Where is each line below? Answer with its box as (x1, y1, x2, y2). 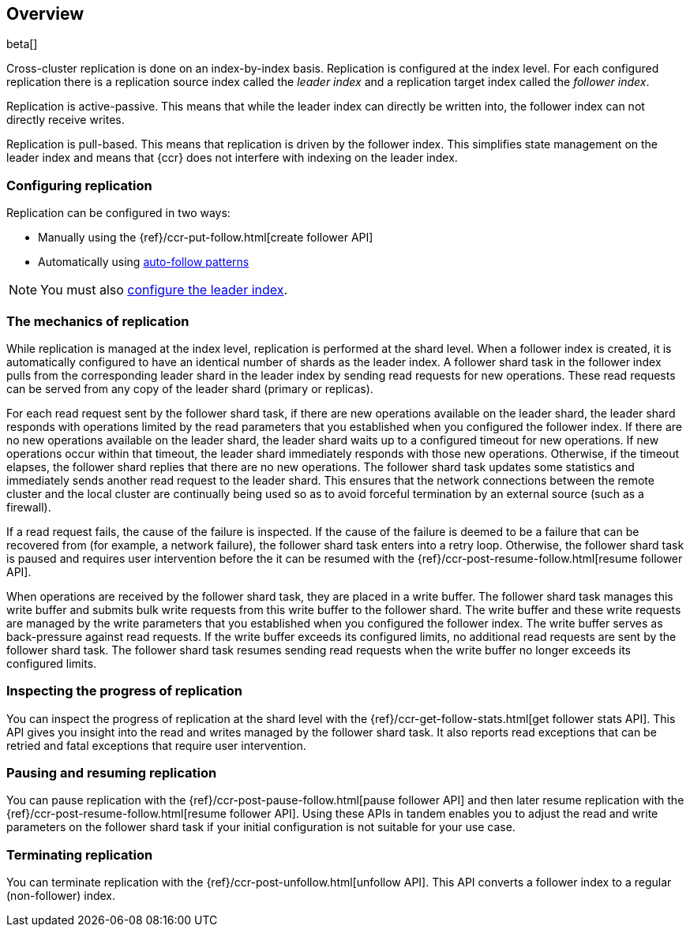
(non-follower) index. (6, 889, 116, 903)
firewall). (6, 500, 51, 514)
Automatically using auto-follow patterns (38, 255, 249, 269)
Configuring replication (6, 177, 152, 193)
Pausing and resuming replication (6, 765, 217, 781)
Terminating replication (6, 846, 153, 863)
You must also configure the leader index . (40, 282, 288, 298)
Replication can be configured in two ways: (6, 206, 231, 220)
